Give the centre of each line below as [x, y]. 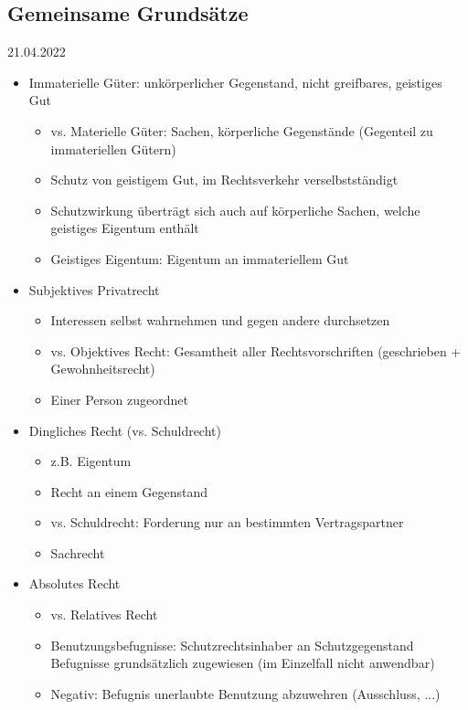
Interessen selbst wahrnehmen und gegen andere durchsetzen [220, 320]
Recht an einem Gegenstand [129, 491]
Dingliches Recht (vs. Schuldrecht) [125, 430]
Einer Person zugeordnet [119, 399]
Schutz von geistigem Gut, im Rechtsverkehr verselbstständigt [224, 180]
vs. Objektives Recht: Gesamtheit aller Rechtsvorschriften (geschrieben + [256, 350]
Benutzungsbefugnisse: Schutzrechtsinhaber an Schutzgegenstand [232, 645]
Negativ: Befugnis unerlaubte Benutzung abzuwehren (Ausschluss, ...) [245, 693]
